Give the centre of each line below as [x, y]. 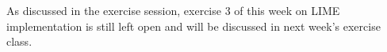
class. [19, 41]
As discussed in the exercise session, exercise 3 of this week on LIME [173, 10]
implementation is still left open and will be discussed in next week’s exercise [193, 26]
